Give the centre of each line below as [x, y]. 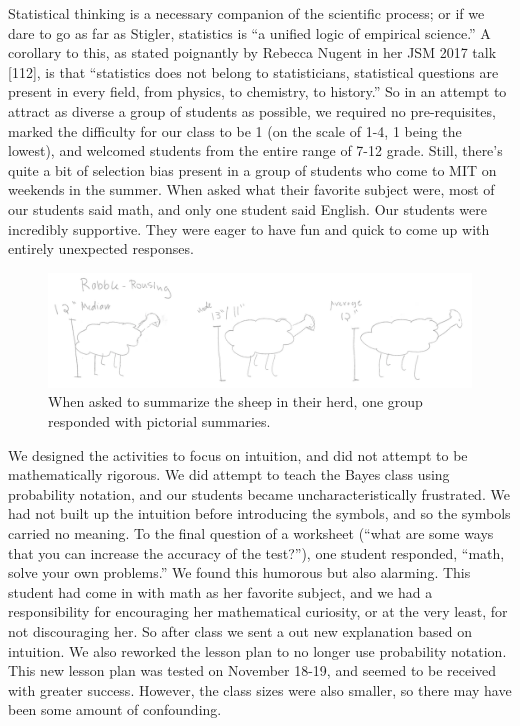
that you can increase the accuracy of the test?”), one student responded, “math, [256, 552]
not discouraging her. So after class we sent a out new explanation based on [240, 630]
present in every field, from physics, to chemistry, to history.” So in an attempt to [257, 91]
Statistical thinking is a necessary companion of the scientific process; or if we [246, 13]
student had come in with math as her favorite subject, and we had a [220, 591]
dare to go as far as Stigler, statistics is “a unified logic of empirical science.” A [249, 32]
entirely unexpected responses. [101, 248]
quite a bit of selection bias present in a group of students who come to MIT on [252, 169]
